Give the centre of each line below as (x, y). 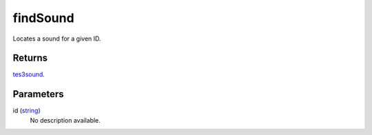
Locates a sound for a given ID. (57, 39)
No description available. (65, 120)
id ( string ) (27, 111)
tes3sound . (29, 74)
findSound (44, 18)
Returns (30, 58)
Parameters (38, 94)
